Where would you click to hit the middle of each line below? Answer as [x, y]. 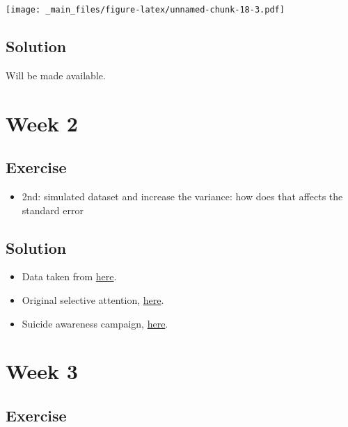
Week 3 [42, 371]
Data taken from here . [69, 276]
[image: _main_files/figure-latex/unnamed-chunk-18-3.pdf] [145, 10]
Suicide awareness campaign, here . [95, 323]
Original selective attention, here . [93, 300]
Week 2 [42, 123]
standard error [53, 210]
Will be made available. [56, 75]
